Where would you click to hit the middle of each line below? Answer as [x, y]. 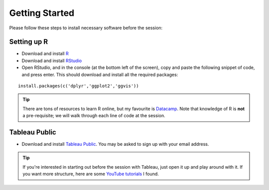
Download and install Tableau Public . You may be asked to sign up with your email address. [115, 144]
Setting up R [29, 42]
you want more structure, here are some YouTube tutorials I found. [91, 174]
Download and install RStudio [52, 61]
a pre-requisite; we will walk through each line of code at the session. [94, 116]
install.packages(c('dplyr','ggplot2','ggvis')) [78, 86]
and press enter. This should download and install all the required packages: [100, 74]
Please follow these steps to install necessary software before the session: [86, 28]
